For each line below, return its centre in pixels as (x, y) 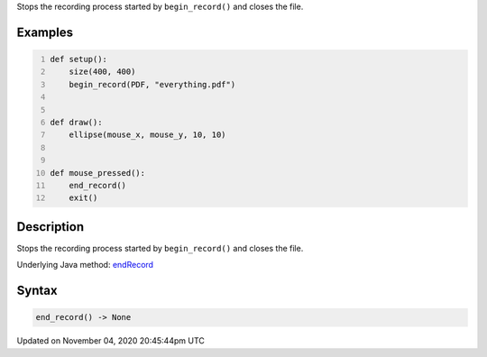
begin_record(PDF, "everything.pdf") (152, 84)
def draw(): (76, 122)
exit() (83, 198)
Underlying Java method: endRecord (85, 265)
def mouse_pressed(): (98, 173)
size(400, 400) (102, 72)
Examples (45, 32)
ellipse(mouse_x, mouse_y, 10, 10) (147, 135)
